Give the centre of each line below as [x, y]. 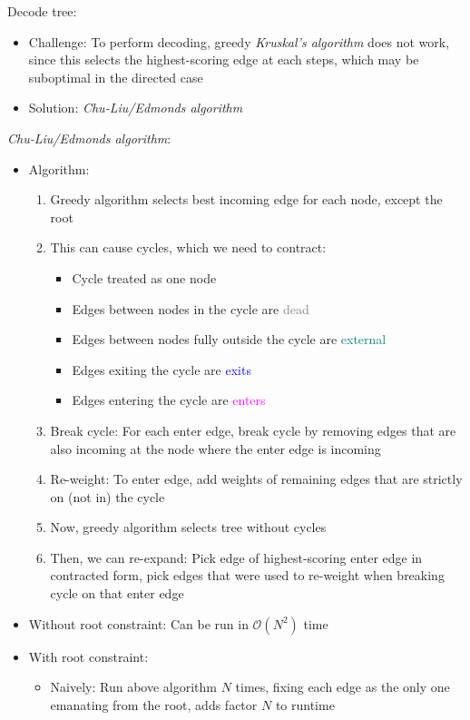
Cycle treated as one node [144, 277]
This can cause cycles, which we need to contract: [188, 247]
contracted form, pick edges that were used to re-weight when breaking [247, 575]
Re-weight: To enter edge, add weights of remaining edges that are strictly [256, 479]
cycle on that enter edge [117, 593]
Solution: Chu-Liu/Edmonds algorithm [136, 108]
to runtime [305, 704]
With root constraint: [88, 656]
